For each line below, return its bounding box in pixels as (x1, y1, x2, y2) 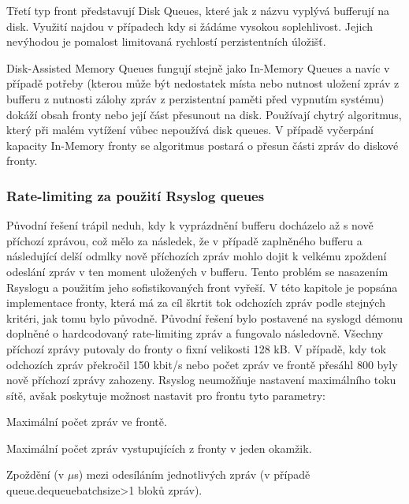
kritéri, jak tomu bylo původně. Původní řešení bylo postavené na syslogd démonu (6, 309, 403, 326)
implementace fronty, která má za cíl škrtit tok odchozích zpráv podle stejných (6, 294, 385, 311)
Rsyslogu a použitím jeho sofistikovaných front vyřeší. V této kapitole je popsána (6, 278, 398, 295)
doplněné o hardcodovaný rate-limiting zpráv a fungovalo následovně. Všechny (6, 325, 384, 342)
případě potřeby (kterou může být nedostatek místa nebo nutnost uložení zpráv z (6, 75, 400, 91)
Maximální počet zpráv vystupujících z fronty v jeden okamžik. (6, 439, 312, 456)
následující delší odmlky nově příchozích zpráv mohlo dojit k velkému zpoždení (6, 248, 387, 264)
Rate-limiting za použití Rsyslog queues (6, 185, 265, 205)
